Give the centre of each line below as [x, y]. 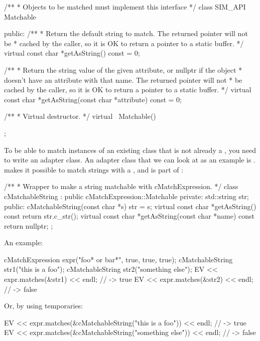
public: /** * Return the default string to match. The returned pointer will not [126, 33]
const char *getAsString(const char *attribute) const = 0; [93, 99]
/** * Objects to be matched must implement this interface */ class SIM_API [125, 7]
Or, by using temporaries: [44, 306]
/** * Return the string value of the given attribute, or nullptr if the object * [123, 69]
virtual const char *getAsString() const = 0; [72, 53]
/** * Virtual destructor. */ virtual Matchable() [80, 116]
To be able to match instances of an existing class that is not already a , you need [130, 150]
